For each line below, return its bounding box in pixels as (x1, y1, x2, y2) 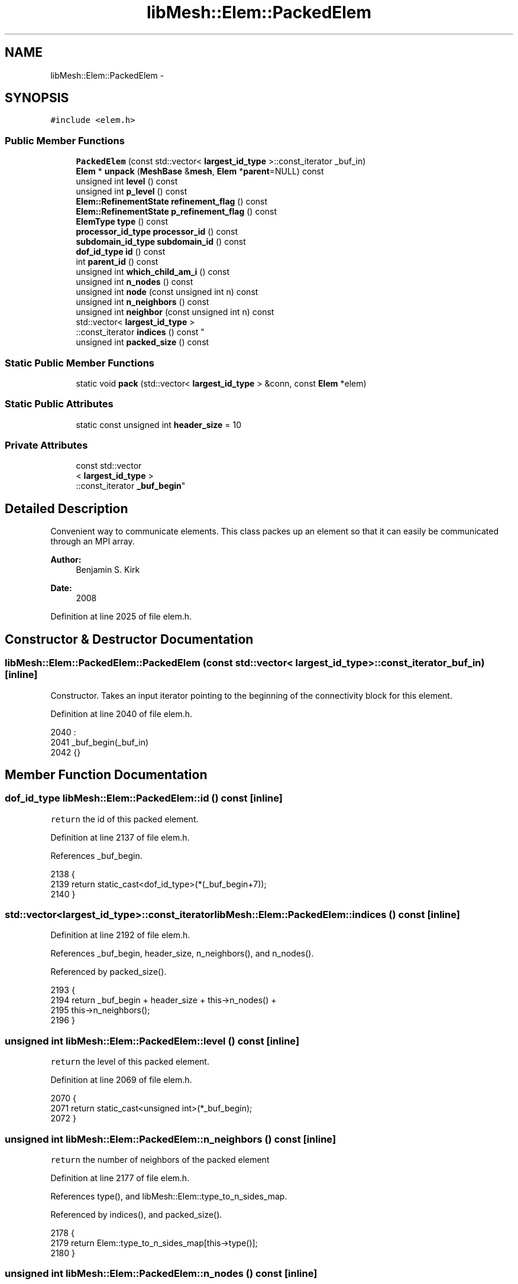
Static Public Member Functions (5, 356, 155, 369)
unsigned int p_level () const (76, 186, 187, 197)
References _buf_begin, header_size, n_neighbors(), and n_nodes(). (50, 948, 314, 959)
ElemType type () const (76, 216, 168, 227)
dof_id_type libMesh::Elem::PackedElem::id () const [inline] (5, 792, 283, 805)
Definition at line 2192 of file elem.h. (50, 930, 190, 941)
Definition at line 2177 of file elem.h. (50, 1172, 190, 1183)
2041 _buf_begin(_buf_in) (50, 737, 149, 747)
